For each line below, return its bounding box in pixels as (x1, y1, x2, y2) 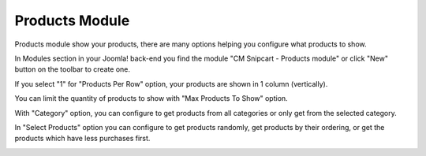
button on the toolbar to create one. (14, 65, 130, 74)
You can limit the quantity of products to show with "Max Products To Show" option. (14, 94, 288, 103)
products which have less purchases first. (14, 134, 151, 143)
